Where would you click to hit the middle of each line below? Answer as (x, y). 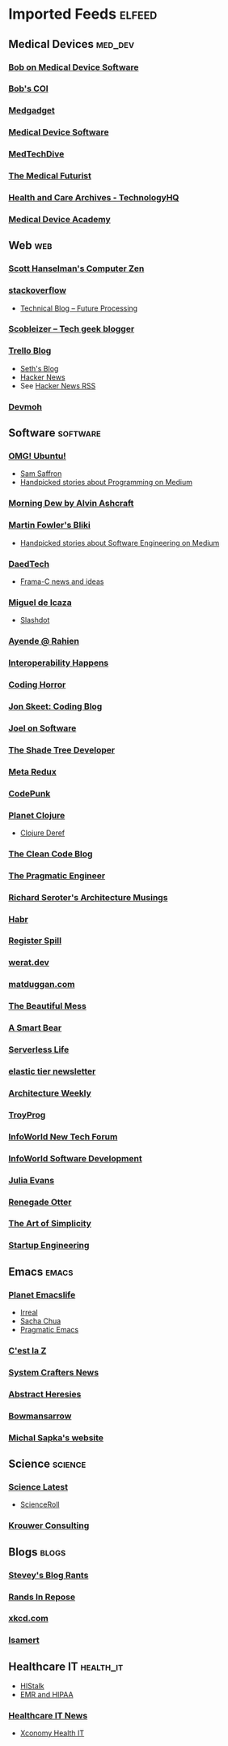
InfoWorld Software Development (76, 1158)
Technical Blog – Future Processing (79, 308)
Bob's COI (28, 88)
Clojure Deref (42, 833)
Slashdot (35, 620)
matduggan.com (42, 985)
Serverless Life (39, 1049)
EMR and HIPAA (47, 1695)
